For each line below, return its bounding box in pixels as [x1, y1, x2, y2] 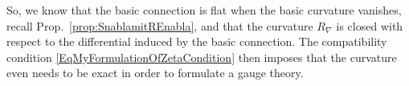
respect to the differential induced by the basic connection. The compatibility [6, 33, 387, 50]
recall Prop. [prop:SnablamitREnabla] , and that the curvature [6, 17, 313, 34]
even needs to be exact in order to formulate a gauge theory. [6, 64, 304, 81]
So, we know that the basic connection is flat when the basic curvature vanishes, [6, 2, 402, 18]
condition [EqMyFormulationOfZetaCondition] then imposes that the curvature [6, 48, 397, 65]
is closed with [336, 17, 403, 34]
